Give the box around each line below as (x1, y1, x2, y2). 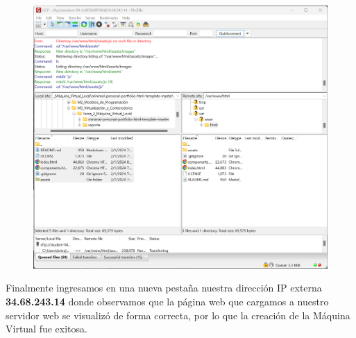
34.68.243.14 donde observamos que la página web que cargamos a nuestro (6, 294, 329, 309)
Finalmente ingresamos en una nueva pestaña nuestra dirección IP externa (6, 280, 322, 295)
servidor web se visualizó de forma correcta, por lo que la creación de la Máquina (6, 307, 350, 322)
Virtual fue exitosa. (6, 321, 87, 336)
